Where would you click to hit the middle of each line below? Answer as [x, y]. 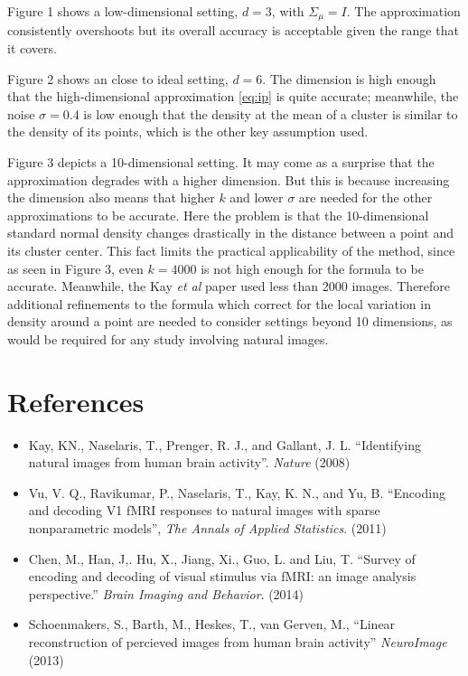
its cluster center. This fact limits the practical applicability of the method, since [231, 250]
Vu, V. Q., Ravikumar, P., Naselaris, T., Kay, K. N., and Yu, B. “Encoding [237, 492]
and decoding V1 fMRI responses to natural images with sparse [204, 510]
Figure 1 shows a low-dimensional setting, [123, 11]
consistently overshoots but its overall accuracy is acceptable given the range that [233, 30]
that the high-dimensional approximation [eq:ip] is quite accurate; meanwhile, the [233, 96]
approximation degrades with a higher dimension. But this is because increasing [229, 179]
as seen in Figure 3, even [75, 268]
